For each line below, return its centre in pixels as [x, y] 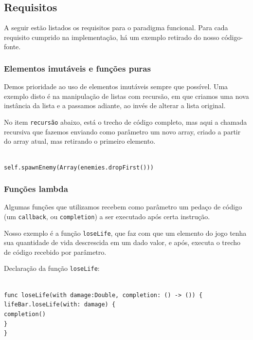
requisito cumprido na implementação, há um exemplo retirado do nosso [112, 37]
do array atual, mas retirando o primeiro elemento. [80, 141]
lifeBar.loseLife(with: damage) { [60, 305]
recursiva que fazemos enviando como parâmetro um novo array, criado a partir [122, 131]
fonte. [12, 47]
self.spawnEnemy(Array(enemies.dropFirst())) [79, 168]
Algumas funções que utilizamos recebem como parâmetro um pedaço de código [123, 207]
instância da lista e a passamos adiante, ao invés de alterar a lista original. [115, 105]
